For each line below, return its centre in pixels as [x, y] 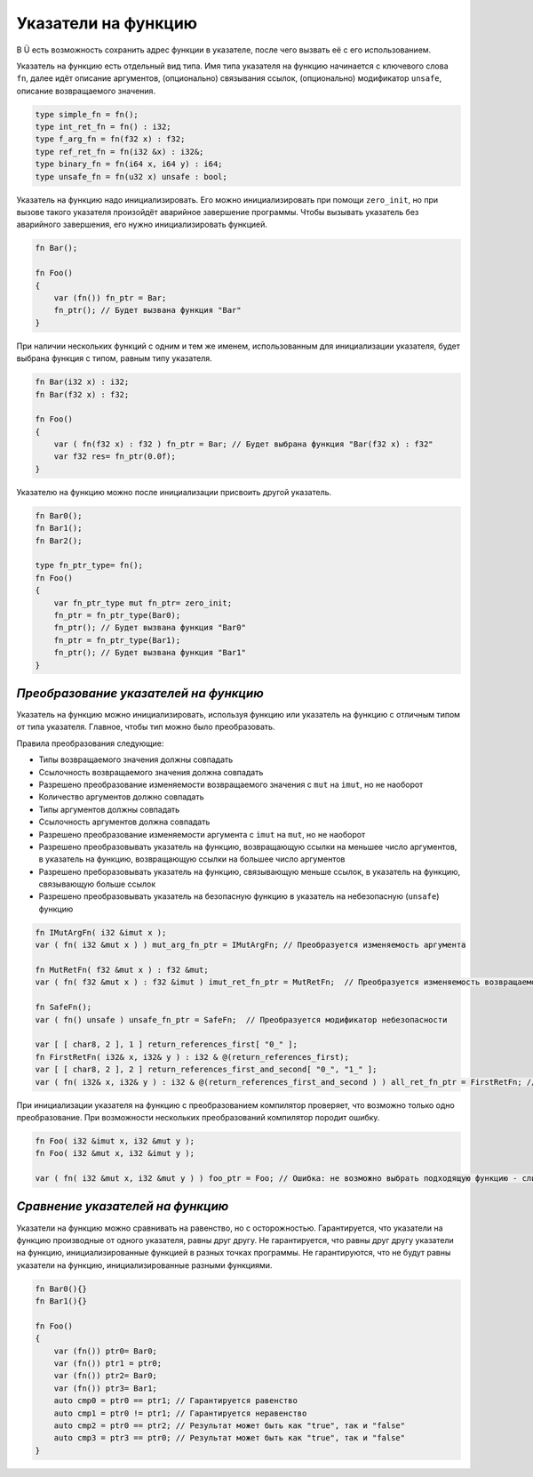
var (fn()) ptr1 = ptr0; [108, 1364]
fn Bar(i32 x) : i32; [82, 382]
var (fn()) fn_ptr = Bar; [110, 297]
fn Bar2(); [59, 541]
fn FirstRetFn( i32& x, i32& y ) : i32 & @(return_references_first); [192, 1057]
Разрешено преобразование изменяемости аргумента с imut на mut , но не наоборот [202, 834]
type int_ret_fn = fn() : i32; [103, 127]
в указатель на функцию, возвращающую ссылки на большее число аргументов [192, 859]
